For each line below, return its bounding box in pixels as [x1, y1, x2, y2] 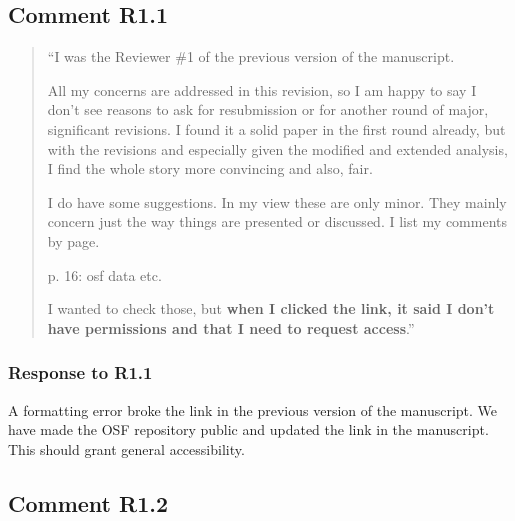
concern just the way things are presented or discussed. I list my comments [47, 211, 507, 232]
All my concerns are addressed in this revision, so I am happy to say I [47, 79, 477, 100]
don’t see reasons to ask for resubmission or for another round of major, [47, 99, 489, 120]
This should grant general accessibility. [8, 438, 245, 459]
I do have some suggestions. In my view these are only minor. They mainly [47, 191, 507, 212]
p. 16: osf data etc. [47, 264, 162, 285]
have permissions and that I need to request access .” [47, 317, 415, 338]
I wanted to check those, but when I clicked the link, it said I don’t [47, 298, 495, 319]
